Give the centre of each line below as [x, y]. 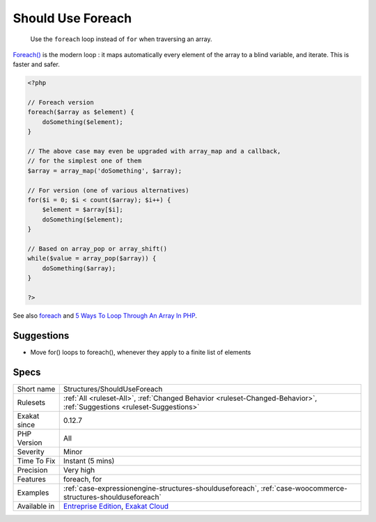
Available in [36, 506]
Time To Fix [36, 461]
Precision [32, 470]
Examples [33, 493]
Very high [79, 470]
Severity [31, 452]
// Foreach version [61, 102]
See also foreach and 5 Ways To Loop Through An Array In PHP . [105, 315]
